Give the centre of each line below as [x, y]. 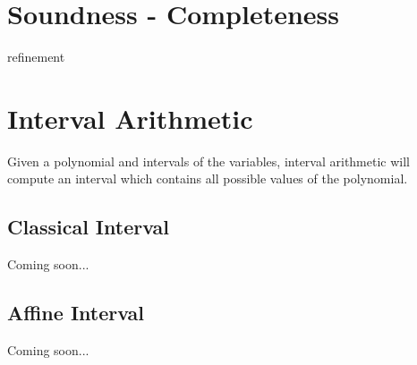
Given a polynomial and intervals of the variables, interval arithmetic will [208, 161]
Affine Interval [76, 313]
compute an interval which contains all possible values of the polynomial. [208, 178]
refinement [36, 57]
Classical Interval [89, 227]
